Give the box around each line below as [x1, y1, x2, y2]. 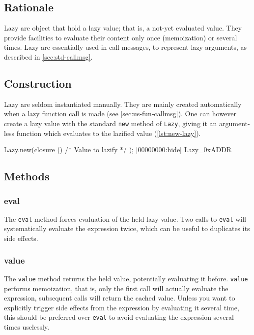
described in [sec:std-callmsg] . [4, 51, 93, 62]
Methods [4, 168, 50, 184]
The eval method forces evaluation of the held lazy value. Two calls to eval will [4, 213, 247, 224]
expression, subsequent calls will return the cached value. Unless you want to [4, 293, 235, 303]
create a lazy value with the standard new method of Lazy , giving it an [4, 118, 217, 128]
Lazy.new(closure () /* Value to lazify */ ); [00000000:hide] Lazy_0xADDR [4, 144, 232, 155]
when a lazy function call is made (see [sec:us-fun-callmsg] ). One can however [4, 108, 236, 119]
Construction [4, 75, 72, 91]
